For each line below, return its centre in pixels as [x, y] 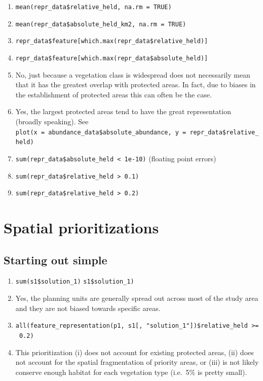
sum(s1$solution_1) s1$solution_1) [75, 282]
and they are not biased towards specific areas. [88, 308]
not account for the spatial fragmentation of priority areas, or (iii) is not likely [137, 362]
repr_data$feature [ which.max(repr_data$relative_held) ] [112, 41]
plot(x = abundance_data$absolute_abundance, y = [101, 132]
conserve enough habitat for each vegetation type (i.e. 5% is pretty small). [131, 372]
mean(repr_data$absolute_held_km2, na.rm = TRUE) [101, 24]
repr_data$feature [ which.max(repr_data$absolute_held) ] [112, 58]
